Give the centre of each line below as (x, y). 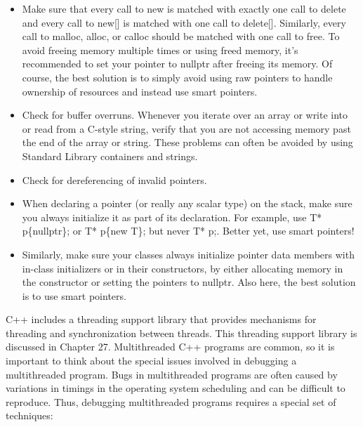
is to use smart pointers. (74, 295)
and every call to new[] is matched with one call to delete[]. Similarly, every (184, 22)
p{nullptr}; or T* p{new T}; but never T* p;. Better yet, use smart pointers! (188, 231)
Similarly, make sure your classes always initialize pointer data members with (188, 254)
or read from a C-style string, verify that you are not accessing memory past (186, 128)
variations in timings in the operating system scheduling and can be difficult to (176, 388)
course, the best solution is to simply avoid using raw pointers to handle (177, 77)
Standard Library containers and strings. (110, 156)
